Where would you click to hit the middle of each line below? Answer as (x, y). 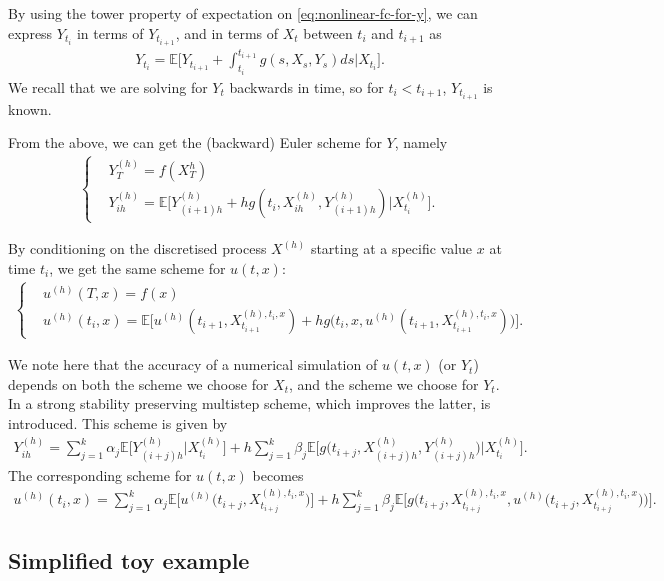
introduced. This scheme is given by (118, 422)
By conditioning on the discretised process (137, 248)
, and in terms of (227, 32)
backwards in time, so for (306, 86)
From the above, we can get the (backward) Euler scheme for (195, 142)
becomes (278, 474)
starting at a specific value (391, 248)
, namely (421, 142)
